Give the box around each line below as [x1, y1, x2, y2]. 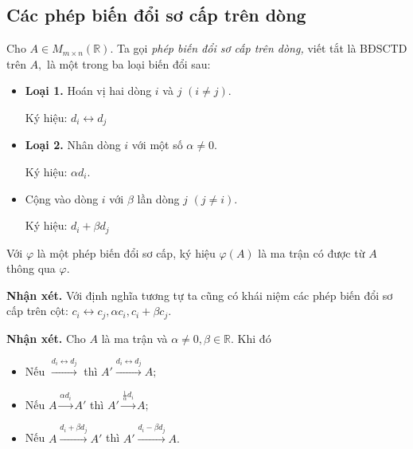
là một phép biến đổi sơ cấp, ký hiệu [37, 244, 216, 261]
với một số [131, 136, 183, 153]
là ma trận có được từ [258, 244, 365, 261]
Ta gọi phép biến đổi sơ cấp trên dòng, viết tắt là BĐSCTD [116, 40, 407, 57]
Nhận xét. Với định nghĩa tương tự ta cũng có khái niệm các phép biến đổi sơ [6, 286, 393, 303]
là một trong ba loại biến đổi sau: [47, 55, 211, 72]
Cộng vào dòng [25, 190, 99, 207]
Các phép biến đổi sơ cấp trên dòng [6, 2, 306, 27]
